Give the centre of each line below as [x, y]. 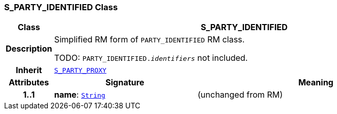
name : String [80, 95]
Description [29, 49]
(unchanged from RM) [240, 95]
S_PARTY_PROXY [80, 70]
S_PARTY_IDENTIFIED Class [61, 7]
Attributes [29, 83]
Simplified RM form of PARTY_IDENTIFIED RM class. [149, 40]
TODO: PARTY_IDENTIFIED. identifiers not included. [151, 58]
